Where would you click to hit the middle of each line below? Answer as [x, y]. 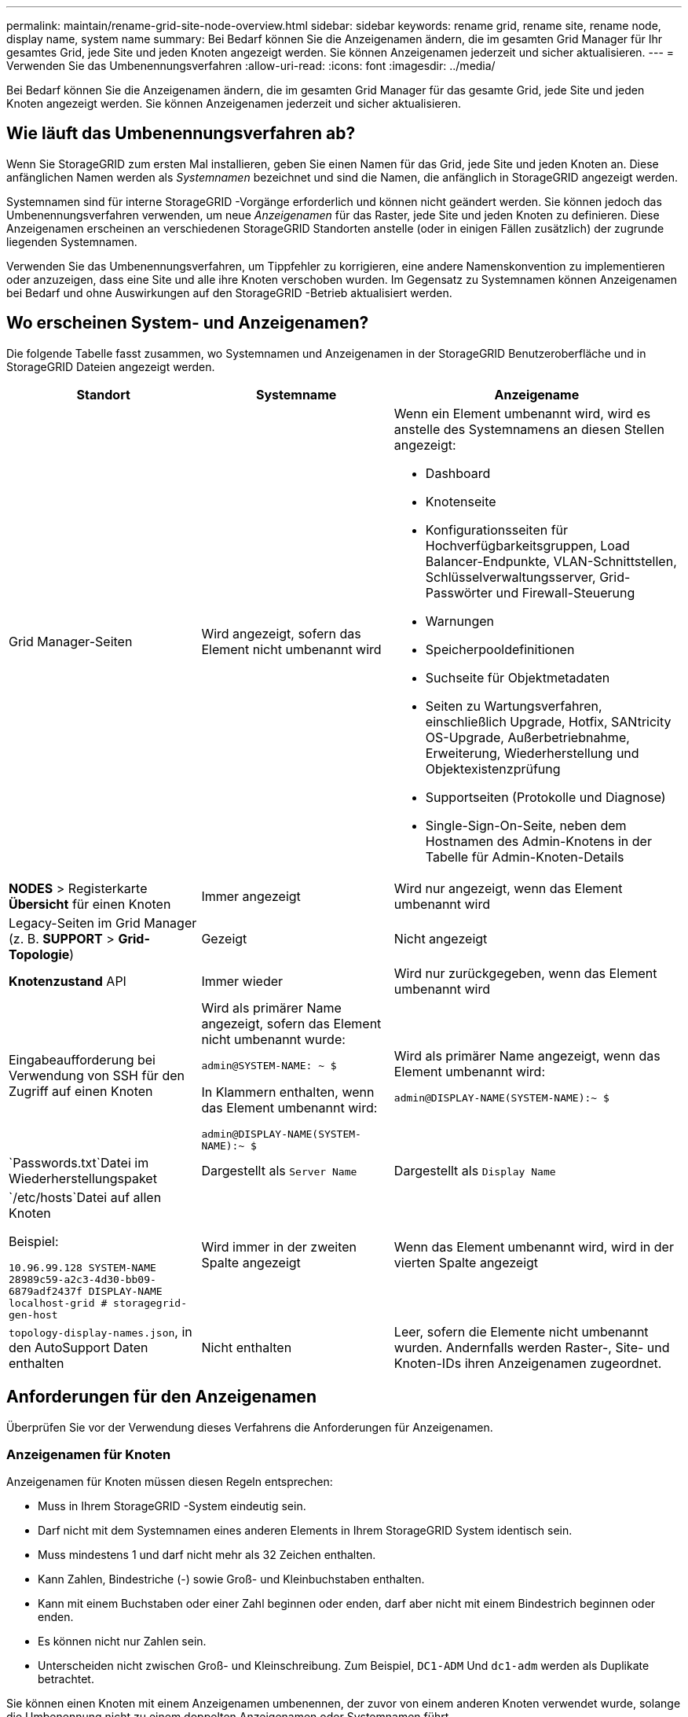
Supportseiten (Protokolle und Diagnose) [545, 797]
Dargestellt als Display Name [475, 1170]
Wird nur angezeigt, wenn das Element [508, 888]
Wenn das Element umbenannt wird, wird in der [534, 1247]
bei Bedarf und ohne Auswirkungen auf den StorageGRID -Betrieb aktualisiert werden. [229, 292]
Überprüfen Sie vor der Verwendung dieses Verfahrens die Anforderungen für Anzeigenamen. [250, 1427]
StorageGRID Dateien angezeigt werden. [111, 366]
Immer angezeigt [251, 896]
